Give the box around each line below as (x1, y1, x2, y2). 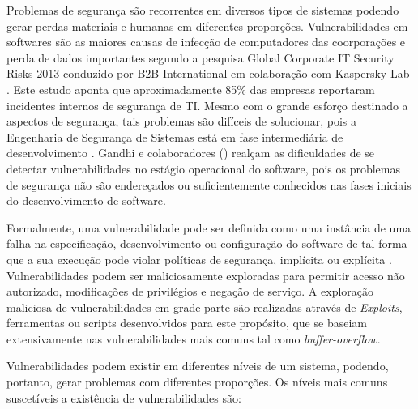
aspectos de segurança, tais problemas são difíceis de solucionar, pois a (6, 113, 357, 130)
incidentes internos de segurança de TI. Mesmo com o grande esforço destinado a (6, 96, 408, 113)
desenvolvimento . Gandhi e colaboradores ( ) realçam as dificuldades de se (6, 144, 375, 161)
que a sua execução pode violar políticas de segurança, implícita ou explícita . (6, 250, 392, 267)
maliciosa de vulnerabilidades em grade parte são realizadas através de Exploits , (6, 298, 403, 315)
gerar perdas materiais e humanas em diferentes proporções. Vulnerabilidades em (6, 17, 408, 34)
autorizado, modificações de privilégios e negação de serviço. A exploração (6, 283, 374, 300)
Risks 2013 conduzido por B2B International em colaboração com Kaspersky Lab (6, 65, 410, 82)
